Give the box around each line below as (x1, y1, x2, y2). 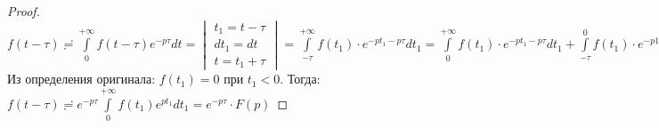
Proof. (7, 2, 40, 20)
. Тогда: (280, 69, 321, 88)
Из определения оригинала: (7, 69, 156, 88)
